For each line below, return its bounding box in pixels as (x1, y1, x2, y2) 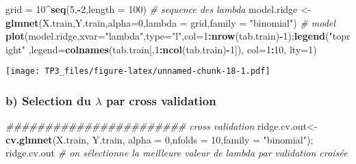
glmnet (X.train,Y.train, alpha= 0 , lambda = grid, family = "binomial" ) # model (5, 15, 335, 29)
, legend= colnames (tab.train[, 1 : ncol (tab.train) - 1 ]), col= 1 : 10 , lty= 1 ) (28, 42, 317, 56)
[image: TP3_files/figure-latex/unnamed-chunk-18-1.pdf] (5, 66, 270, 77)
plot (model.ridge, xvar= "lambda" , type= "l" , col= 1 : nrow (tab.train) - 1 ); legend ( (5, 29, 329, 43)
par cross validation (105, 92, 216, 109)
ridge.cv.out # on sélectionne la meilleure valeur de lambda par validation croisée (5, 146, 348, 160)
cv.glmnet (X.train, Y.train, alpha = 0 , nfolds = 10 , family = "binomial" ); (5, 132, 314, 146)
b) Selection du (5, 92, 91, 109)
